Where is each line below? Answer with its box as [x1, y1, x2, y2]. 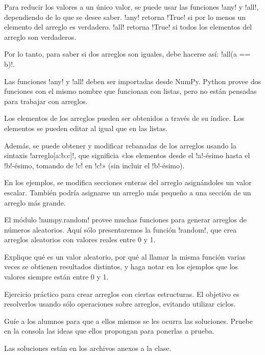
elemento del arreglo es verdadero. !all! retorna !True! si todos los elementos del [4, 21, 252, 32]
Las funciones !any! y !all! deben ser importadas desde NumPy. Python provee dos [4, 75, 261, 86]
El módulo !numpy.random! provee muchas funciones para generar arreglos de [4, 214, 247, 225]
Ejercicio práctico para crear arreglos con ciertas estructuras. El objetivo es [4, 288, 239, 299]
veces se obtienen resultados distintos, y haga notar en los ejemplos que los [4, 261, 238, 272]
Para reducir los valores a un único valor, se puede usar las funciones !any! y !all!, [4, 2, 259, 12]
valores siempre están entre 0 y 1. [4, 271, 109, 282]
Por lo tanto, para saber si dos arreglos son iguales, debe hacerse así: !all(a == [4, 48, 251, 59]
